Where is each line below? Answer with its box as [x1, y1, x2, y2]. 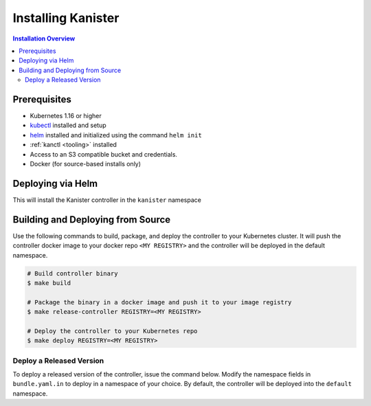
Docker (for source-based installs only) [30, 159, 141, 168]
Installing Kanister [12, 10, 120, 25]
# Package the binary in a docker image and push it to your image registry [27, 298, 292, 306]
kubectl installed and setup [30, 121, 106, 130]
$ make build [27, 279, 71, 286]
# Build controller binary [27, 269, 118, 278]
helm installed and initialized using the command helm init [30, 131, 202, 139]
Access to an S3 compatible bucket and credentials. [30, 150, 178, 158]
